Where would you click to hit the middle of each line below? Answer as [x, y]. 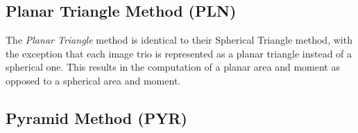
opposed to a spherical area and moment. [93, 80]
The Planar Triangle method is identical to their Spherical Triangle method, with [179, 40]
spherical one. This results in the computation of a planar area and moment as [173, 67]
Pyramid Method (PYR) [96, 117]
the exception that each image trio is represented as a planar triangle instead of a [179, 53]
